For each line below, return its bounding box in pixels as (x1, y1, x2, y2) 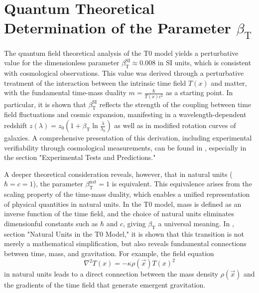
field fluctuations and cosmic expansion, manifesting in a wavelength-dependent (4, 109, 247, 120)
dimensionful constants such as (4, 218, 98, 228)
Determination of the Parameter (4, 17, 231, 38)
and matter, (211, 77, 247, 88)
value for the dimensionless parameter (4, 57, 120, 68)
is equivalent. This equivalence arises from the (112, 178, 252, 189)
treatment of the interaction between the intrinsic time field (4, 77, 186, 88)
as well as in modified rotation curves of (114, 120, 236, 130)
